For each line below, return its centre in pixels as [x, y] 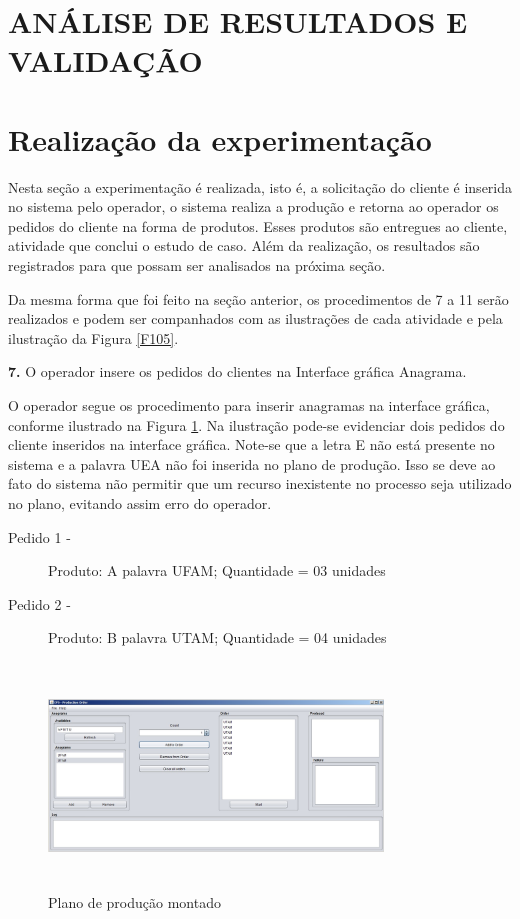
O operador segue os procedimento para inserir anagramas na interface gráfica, [249, 405]
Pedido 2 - [39, 603]
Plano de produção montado [134, 902]
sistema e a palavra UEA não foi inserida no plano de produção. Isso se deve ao [252, 463]
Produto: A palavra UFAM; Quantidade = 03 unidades [217, 570]
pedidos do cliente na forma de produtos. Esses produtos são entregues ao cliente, [258, 225]
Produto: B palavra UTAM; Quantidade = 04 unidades [217, 637]
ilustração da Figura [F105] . [93, 337]
